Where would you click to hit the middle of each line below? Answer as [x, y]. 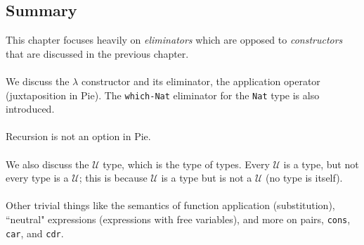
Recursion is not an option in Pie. [78, 136]
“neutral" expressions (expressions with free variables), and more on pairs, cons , [178, 219]
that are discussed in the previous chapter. [97, 53]
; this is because [113, 178]
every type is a [37, 178]
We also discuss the [47, 164]
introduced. [30, 109]
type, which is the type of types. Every [186, 164]
